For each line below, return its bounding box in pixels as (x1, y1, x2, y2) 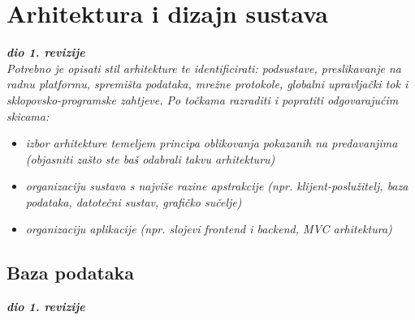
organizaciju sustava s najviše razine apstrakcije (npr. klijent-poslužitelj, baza (25, 177, 409, 194)
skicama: (6, 107, 50, 124)
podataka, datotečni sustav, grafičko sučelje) (25, 193, 242, 210)
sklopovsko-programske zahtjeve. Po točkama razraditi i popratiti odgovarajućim (6, 91, 399, 108)
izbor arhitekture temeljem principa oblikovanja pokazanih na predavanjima (25, 134, 398, 151)
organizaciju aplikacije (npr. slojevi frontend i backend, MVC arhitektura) (25, 220, 392, 237)
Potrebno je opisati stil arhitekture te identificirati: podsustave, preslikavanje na (6, 59, 401, 76)
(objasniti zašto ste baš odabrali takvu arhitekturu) (25, 150, 275, 167)
